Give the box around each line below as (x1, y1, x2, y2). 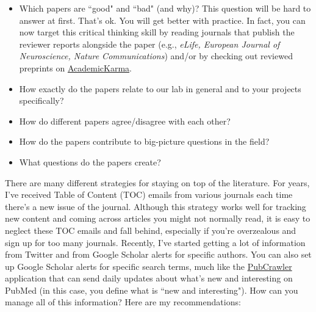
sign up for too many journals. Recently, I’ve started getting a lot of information (5, 236, 306, 249)
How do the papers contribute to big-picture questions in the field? (19, 135, 270, 148)
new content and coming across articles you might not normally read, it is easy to (5, 212, 311, 225)
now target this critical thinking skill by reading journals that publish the (19, 26, 295, 38)
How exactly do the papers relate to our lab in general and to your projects (19, 82, 301, 95)
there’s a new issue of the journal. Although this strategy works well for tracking (5, 200, 306, 212)
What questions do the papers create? (19, 155, 161, 168)
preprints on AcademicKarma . (19, 61, 132, 74)
